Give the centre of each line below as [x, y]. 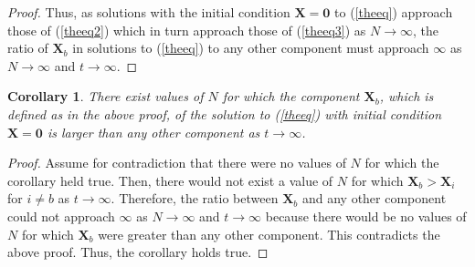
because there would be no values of [366, 216]
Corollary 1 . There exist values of [106, 96]
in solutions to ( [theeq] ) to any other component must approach [251, 48]
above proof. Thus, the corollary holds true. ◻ [138, 252]
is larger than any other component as [153, 132]
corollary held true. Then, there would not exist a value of [170, 180]
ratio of [28, 48]
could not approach [61, 216]
